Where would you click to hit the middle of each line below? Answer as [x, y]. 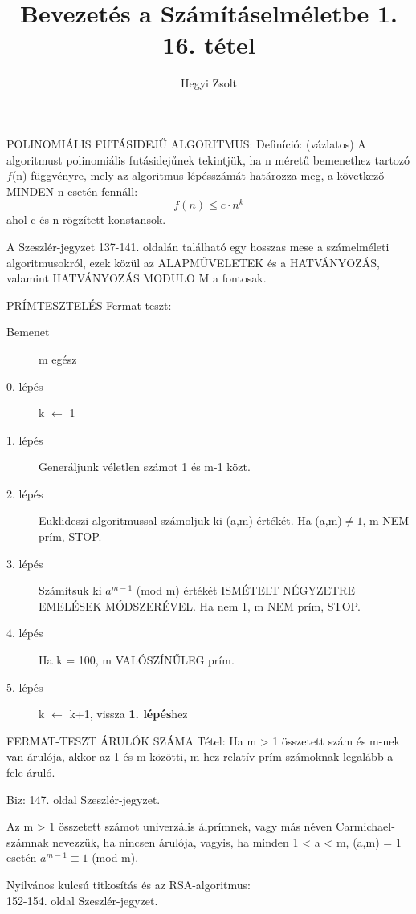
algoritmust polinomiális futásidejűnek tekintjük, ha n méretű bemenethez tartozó [208, 159]
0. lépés [25, 386]
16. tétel [209, 45]
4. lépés [25, 633]
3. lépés [25, 563]
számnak [28, 841]
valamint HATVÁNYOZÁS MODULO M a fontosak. [137, 278]
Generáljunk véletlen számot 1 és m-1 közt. [145, 467]
